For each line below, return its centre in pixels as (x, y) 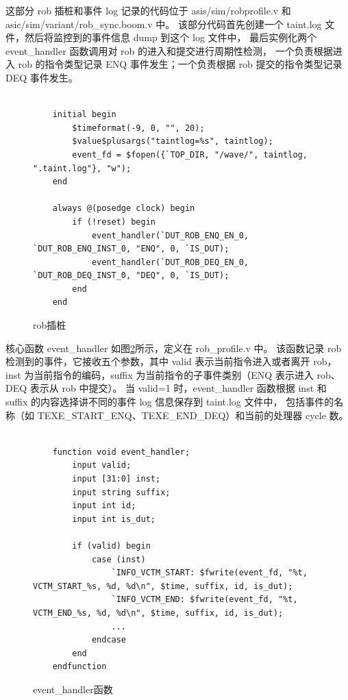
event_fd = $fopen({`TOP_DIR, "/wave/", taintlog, (190, 154)
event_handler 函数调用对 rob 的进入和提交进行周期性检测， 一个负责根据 (169, 50)
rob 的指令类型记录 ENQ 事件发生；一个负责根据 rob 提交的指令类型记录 (180, 64)
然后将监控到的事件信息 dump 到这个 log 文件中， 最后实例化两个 (171, 37)
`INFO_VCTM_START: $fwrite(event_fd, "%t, (209, 573)
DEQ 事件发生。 (42, 77)
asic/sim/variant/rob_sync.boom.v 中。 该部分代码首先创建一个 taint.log (164, 24)
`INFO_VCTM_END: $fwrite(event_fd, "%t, (204, 600)
